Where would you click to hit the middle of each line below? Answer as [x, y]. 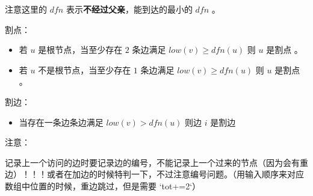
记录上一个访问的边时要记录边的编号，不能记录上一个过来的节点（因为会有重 [156, 162]
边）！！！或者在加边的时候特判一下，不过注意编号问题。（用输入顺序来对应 [154, 174]
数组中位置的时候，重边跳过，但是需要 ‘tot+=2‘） [103, 185]
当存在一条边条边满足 [61, 122]
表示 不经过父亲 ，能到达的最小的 [129, 9]
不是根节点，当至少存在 [85, 69]
